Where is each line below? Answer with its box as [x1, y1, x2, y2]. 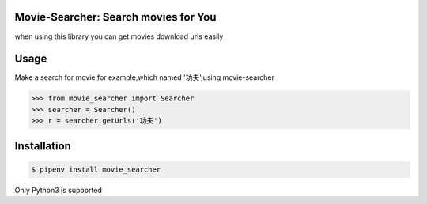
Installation [14, 139, 71, 153]
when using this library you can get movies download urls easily [14, 32, 224, 41]
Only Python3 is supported [14, 185, 102, 195]
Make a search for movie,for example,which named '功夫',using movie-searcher [14, 73, 275, 82]
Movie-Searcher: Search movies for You [14, 10, 217, 24]
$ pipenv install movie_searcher [31, 164, 161, 174]
